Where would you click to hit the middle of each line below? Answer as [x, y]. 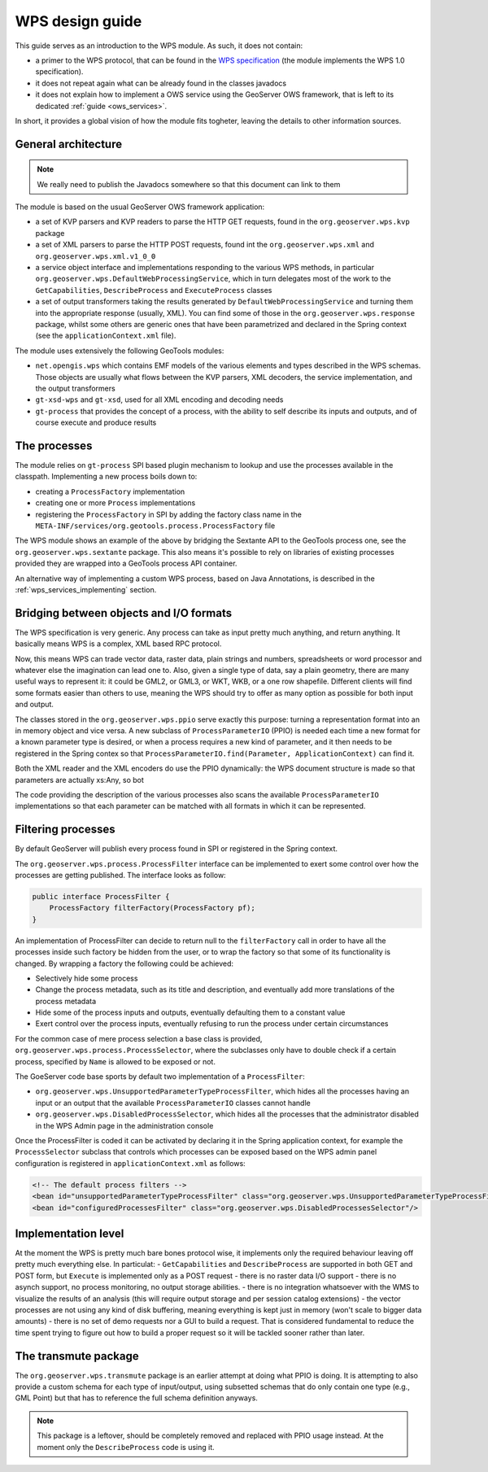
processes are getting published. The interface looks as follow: [121, 875]
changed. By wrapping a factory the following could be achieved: [124, 963]
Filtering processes [65, 830]
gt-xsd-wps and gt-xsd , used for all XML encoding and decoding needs [159, 400]
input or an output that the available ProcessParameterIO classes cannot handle [173, 1103]
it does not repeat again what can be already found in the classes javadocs [161, 83]
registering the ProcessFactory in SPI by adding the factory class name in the [169, 514]
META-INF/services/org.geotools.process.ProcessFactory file [155, 526]
